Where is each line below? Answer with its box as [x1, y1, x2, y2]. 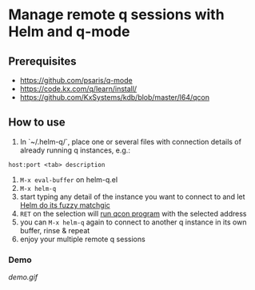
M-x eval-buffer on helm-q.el [19, 174, 118, 185]
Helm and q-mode [8, 22, 130, 41]
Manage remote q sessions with [8, 6, 225, 24]
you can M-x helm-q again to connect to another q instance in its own [19, 217, 247, 227]
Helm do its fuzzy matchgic [19, 200, 110, 209]
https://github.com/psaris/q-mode [19, 76, 133, 85]
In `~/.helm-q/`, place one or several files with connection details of [19, 137, 242, 146]
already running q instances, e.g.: [19, 145, 130, 155]
